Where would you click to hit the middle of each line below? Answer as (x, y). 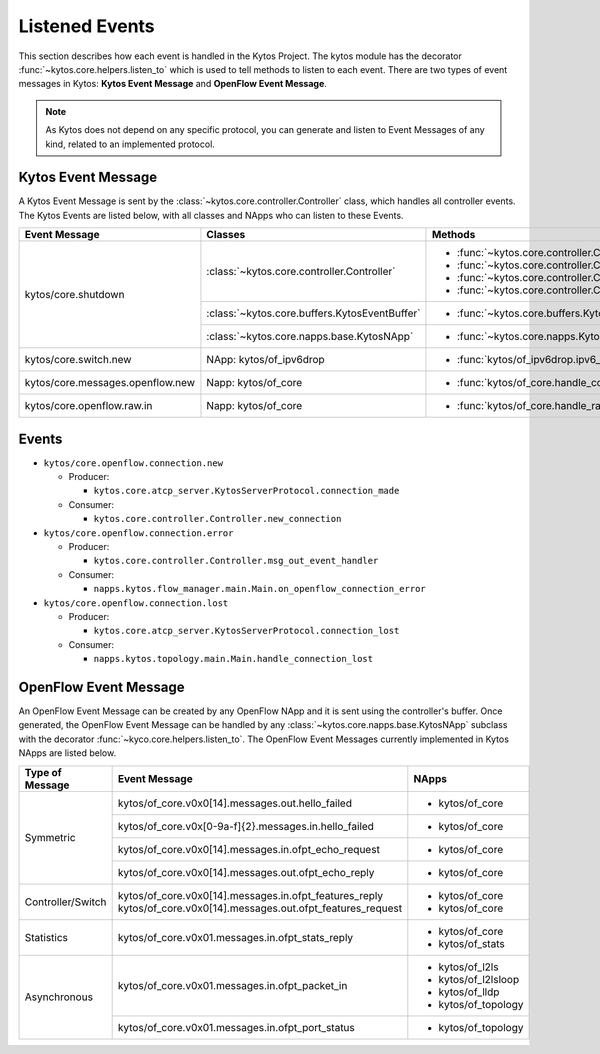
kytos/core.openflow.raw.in (88, 406)
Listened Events (86, 26)
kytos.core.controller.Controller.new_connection (217, 519)
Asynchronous (59, 997)
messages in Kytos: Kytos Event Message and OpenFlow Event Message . (172, 84)
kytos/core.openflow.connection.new (133, 463)
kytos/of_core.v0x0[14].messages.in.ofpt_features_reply (250, 895)
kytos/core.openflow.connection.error (138, 533)
